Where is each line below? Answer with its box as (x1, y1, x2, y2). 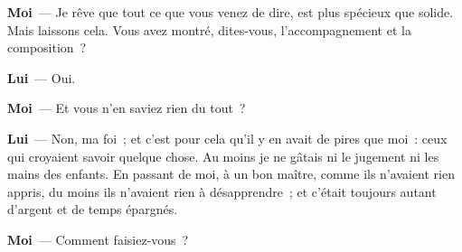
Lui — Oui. (7, 68, 76, 87)
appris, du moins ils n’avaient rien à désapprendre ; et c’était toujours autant (7, 182, 437, 201)
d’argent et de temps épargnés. (7, 200, 178, 219)
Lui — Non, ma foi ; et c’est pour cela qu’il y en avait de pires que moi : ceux (7, 128, 448, 147)
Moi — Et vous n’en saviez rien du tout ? (7, 98, 246, 117)
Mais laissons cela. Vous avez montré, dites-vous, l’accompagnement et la (7, 20, 411, 39)
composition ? (7, 38, 87, 57)
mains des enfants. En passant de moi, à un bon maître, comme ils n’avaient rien (7, 164, 455, 183)
